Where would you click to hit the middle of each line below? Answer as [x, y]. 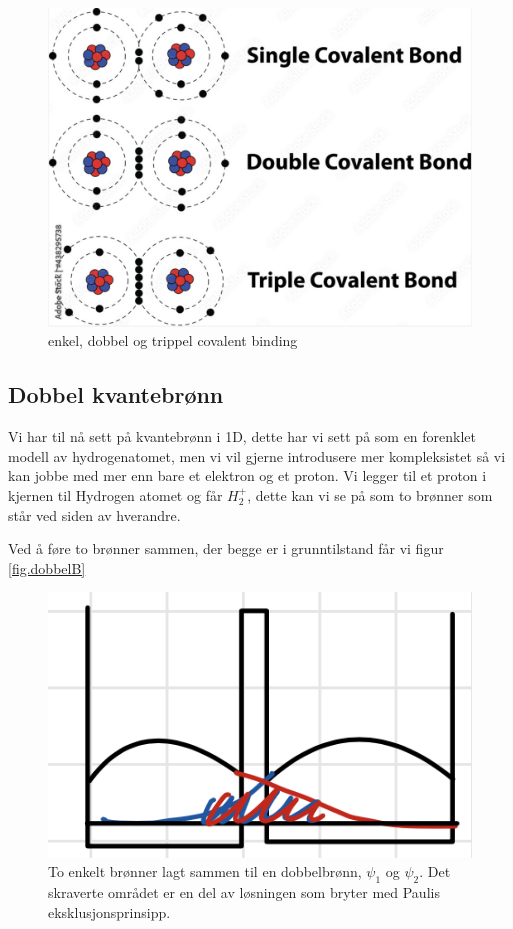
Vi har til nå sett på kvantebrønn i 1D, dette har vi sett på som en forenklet [242, 436]
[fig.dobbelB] [47, 567]
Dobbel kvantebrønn [116, 394]
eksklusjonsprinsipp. [109, 911]
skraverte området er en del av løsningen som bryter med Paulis [244, 891]
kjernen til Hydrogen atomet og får [115, 495]
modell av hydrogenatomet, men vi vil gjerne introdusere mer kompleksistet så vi [257, 455]
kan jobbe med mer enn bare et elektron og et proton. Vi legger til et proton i [247, 475]
